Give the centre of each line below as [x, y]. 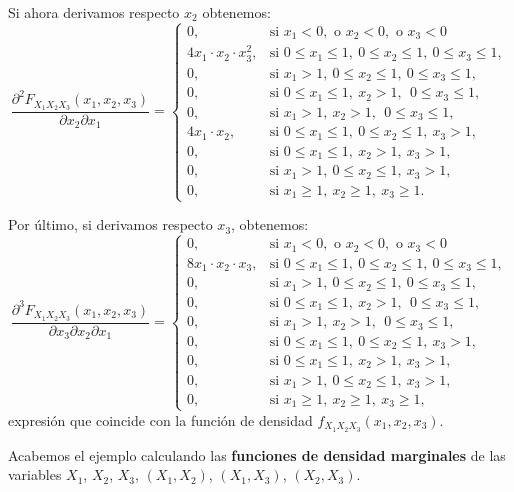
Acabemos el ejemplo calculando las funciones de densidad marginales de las [257, 454]
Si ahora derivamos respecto [94, 12]
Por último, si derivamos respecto [110, 224]
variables [35, 474]
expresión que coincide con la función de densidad [160, 419]
